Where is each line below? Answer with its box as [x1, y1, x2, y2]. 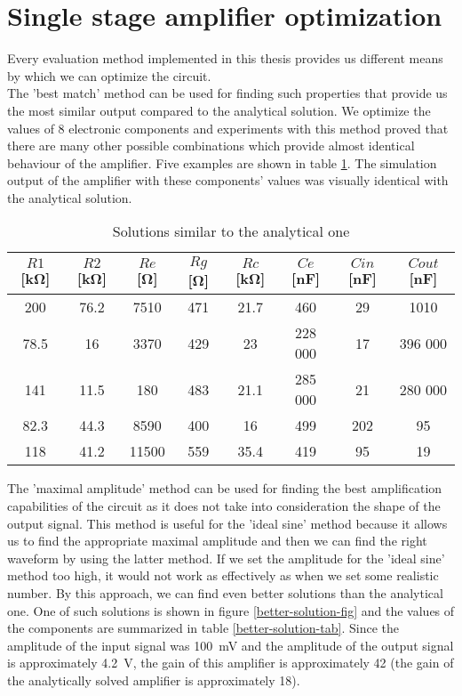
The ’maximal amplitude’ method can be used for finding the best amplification [7, 479, 442, 498]
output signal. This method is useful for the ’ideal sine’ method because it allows [7, 514, 448, 532]
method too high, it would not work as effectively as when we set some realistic [7, 566, 439, 585]
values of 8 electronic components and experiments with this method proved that [7, 118, 449, 137]
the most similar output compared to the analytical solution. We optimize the [7, 101, 431, 119]
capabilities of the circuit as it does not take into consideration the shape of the [7, 497, 441, 515]
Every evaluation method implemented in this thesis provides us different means [7, 49, 443, 68]
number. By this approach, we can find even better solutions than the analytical [7, 584, 443, 603]
